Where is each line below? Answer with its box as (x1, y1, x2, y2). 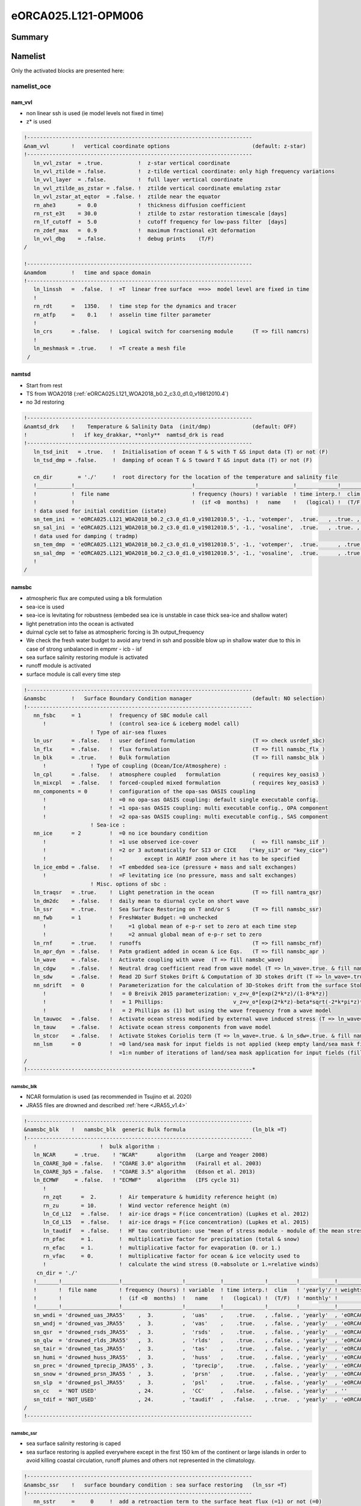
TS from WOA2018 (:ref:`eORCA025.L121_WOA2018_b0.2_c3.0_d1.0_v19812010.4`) (26, 390, 229, 397)
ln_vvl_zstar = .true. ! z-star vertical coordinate (33, 160, 230, 166)
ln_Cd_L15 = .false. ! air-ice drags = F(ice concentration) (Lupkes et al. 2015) (43, 1219, 310, 1226)
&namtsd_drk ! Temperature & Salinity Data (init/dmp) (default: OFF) (23, 423, 297, 430)
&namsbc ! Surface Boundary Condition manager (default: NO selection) (23, 695, 326, 702)
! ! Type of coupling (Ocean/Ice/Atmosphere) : (43, 763, 227, 769)
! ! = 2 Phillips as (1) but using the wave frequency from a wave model (43, 1007, 332, 1014)
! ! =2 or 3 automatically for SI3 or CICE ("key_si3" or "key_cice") (43, 847, 329, 854)
